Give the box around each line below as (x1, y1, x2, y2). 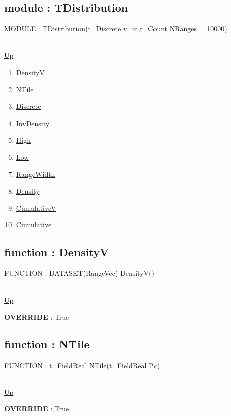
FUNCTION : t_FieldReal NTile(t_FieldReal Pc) (4, 360, 160, 370)
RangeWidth (16, 168, 55, 179)
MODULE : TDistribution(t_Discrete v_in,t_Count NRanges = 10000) (4, 23, 227, 34)
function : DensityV (4, 244, 109, 260)
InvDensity (16, 117, 50, 128)
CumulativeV (16, 202, 56, 213)
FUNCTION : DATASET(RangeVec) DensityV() (4, 268, 155, 278)
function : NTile (4, 336, 90, 351)
